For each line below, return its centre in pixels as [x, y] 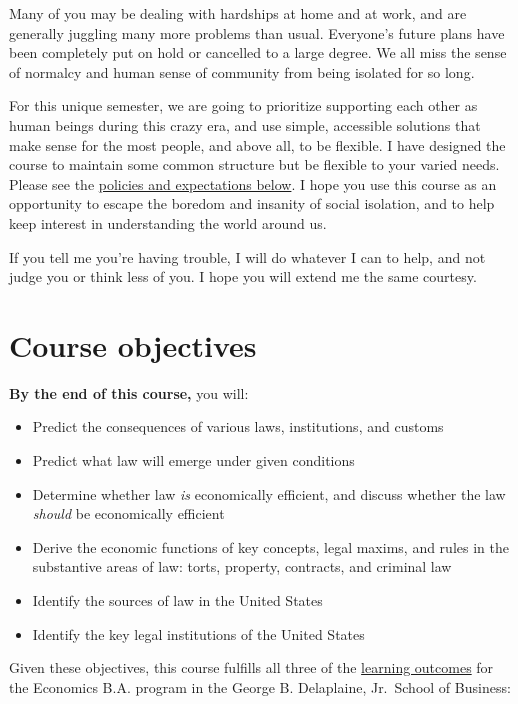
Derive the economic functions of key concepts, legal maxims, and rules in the [270, 546]
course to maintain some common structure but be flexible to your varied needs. [254, 164]
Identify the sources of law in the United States [177, 600]
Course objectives [133, 344]
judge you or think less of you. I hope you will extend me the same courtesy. [243, 276]
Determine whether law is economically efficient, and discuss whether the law [269, 493]
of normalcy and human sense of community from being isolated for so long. [242, 71]
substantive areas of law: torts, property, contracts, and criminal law [242, 566]
